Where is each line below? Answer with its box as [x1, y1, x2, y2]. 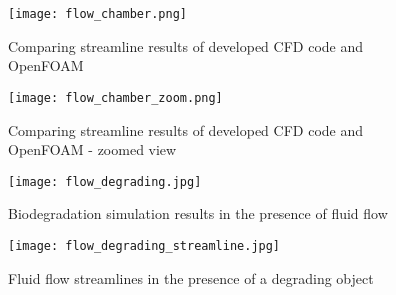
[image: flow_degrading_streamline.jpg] [8, 238, 281, 253]
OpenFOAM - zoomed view [8, 139, 177, 160]
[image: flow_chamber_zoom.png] [8, 90, 223, 105]
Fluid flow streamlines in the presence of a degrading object [8, 267, 374, 288]
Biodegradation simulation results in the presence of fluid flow [8, 203, 388, 224]
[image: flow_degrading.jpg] [8, 174, 202, 189]
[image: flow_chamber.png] [8, 7, 187, 21]
